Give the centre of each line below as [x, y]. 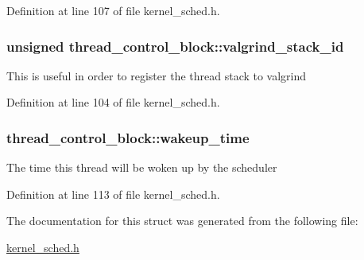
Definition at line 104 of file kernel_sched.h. [113, 102]
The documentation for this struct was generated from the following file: [182, 221]
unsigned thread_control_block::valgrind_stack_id [175, 46]
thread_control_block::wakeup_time [128, 137]
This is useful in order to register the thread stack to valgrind [157, 75]
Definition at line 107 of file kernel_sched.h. [113, 10]
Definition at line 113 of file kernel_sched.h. [113, 194]
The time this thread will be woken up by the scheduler [142, 167]
